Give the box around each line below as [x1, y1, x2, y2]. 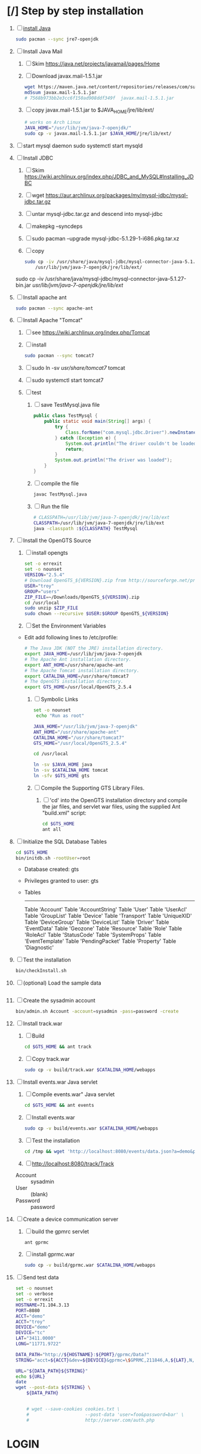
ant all [42, 826, 61, 833]
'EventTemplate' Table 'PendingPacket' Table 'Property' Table [24, 938, 177, 945]
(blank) [30, 1190, 48, 1198]
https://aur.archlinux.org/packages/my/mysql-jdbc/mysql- [45, 191, 188, 199]
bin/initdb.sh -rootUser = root [15, 855, 91, 861]
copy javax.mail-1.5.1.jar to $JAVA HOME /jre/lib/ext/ [32, 106, 154, 115]
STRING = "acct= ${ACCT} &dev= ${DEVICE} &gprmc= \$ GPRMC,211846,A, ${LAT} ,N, [15, 1357, 195, 1363]
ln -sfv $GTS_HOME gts [33, 773, 90, 779]
